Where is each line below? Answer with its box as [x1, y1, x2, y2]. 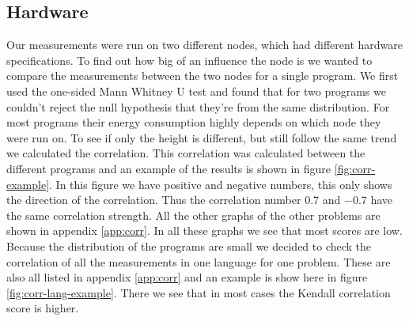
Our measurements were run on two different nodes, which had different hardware [6, 36, 403, 53]
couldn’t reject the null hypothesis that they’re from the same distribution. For [6, 98, 390, 115]
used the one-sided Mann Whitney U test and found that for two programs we [6, 82, 386, 99]
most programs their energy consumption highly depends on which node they [6, 114, 381, 130]
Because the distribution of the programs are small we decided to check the [6, 237, 372, 254]
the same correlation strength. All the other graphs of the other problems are [6, 206, 381, 223]
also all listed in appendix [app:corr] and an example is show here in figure [6, 269, 368, 285]
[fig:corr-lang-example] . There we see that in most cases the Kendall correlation [6, 284, 391, 300]
